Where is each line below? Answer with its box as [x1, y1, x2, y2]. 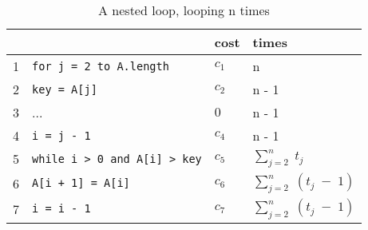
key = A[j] [32, 82, 97, 96]
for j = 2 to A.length [32, 59, 169, 73]
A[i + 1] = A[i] [32, 176, 130, 190]
